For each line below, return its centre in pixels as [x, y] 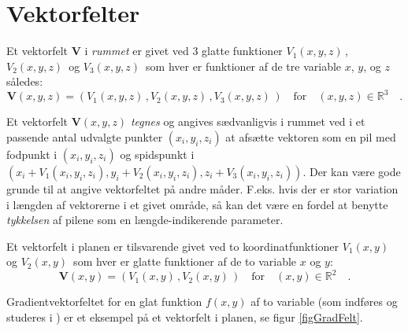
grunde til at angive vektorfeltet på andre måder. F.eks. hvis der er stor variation [202, 189]
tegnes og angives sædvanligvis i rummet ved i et [248, 121]
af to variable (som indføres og [324, 302]
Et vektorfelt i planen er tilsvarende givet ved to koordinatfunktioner [173, 246]
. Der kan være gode [352, 171]
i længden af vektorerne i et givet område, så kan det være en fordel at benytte [197, 204]
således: [25, 81]
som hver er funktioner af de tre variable [244, 66]
